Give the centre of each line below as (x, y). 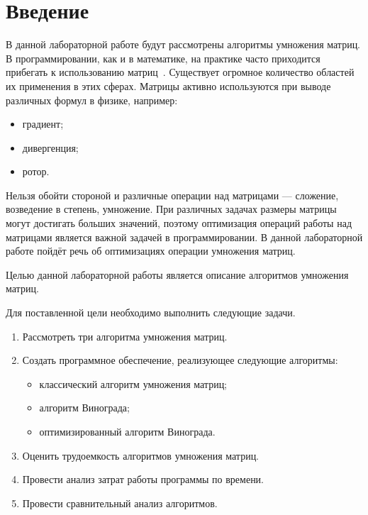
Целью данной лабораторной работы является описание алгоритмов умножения (177, 274)
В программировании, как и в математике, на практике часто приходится (163, 58)
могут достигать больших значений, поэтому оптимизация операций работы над (179, 223)
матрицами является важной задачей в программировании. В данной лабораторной (184, 237)
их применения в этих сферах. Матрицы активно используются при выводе (168, 85)
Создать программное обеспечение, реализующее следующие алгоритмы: (180, 360)
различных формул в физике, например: (92, 100)
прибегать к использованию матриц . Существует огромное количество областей (180, 72)
